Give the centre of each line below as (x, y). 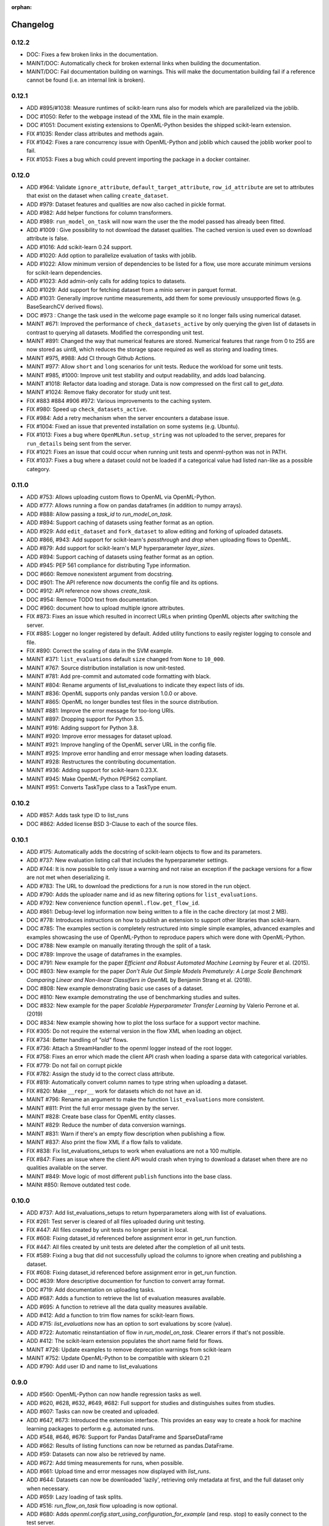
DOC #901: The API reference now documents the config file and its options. (122, 582)
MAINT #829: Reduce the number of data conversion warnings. (106, 1125)
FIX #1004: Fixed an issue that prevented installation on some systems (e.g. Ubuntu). (133, 426)
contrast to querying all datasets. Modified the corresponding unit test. (115, 332)
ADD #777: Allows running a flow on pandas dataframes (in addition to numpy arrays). (135, 505)
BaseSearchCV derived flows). (65, 307)
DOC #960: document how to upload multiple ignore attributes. (106, 608)
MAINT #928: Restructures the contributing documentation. (101, 762)
